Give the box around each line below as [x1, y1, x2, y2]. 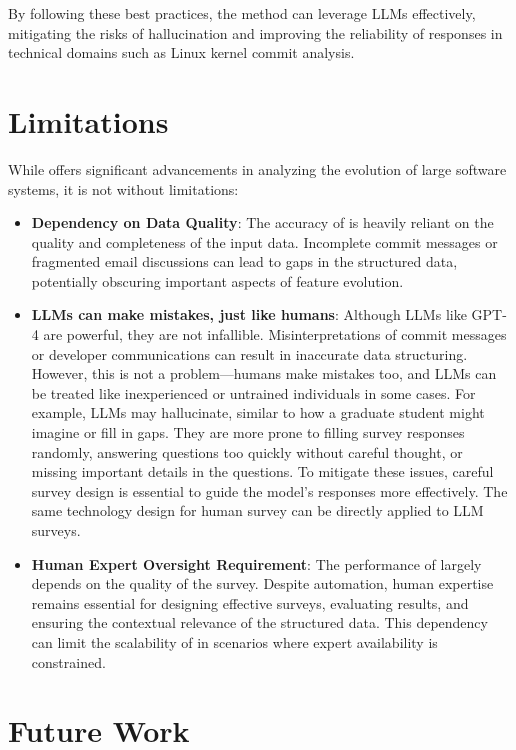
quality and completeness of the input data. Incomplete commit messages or [31, 231, 498, 252]
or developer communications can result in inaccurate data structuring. [31, 343, 468, 364]
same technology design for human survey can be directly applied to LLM [31, 500, 484, 521]
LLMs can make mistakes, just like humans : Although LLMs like [31, 304, 467, 325]
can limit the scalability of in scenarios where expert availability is [31, 631, 438, 652]
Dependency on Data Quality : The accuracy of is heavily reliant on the [31, 212, 494, 233]
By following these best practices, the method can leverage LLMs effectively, [8, 3, 476, 23]
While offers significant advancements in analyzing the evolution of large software [8, 158, 507, 179]
